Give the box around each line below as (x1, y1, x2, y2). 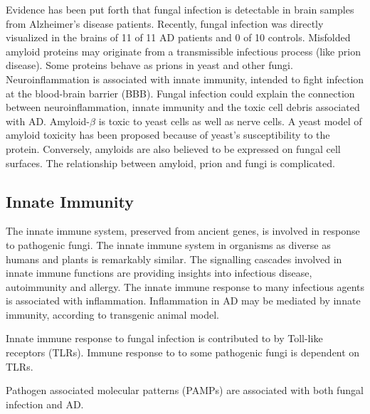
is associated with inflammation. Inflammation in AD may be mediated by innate (6, 293, 361, 308)
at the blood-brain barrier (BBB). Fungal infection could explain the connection (6, 85, 355, 100)
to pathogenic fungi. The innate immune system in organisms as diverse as (6, 237, 331, 252)
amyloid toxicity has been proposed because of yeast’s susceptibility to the (6, 127, 330, 142)
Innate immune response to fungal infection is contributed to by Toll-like (6, 331, 323, 346)
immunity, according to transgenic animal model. (6, 307, 220, 322)
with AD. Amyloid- (6, 113, 90, 128)
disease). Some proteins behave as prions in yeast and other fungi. (6, 58, 293, 73)
